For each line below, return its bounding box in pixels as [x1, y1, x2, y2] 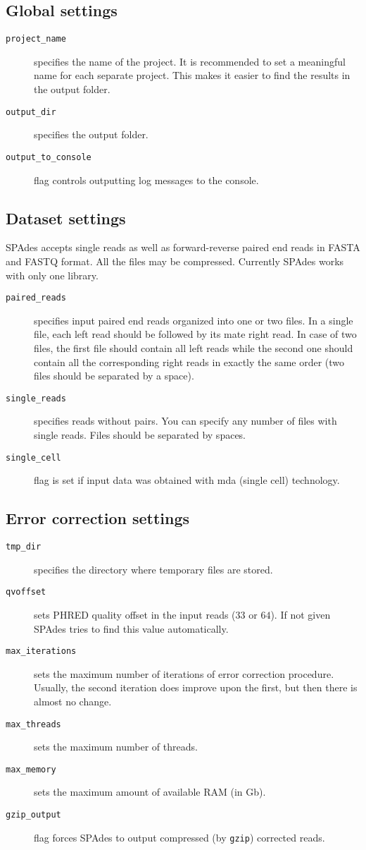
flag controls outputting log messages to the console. [34, 172, 259, 187]
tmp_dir [6, 542, 42, 552]
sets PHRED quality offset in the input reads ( [34, 607, 236, 621]
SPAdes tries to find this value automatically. [34, 621, 229, 636]
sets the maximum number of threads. [34, 739, 198, 754]
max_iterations [6, 646, 77, 657]
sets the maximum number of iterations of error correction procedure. [34, 666, 334, 681]
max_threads [6, 719, 61, 729]
